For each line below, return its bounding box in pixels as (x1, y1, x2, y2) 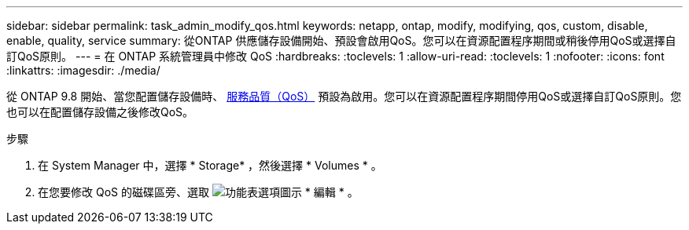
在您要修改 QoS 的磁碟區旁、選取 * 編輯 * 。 (38, 185, 359, 199)
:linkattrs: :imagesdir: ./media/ (6, 64, 160, 77)
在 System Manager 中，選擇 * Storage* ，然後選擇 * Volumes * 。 (38, 159, 382, 172)
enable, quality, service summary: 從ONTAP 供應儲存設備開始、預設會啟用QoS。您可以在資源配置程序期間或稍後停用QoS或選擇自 (6, 34, 676, 47)
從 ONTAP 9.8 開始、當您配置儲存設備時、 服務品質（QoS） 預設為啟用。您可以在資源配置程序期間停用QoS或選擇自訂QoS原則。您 (6, 89, 682, 103)
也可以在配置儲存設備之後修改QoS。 (6, 105, 194, 119)
